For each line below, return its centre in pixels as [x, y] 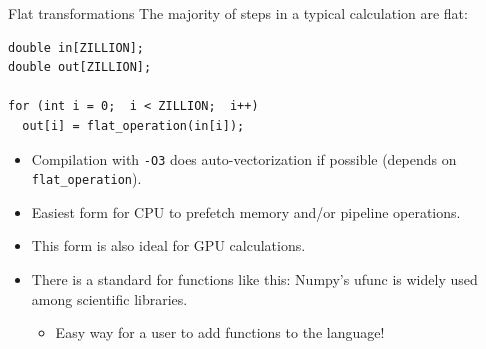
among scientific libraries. [109, 298]
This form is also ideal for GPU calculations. [168, 245]
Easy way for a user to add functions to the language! [220, 332]
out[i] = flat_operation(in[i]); [133, 125]
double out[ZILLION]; [80, 67]
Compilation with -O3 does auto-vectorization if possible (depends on [244, 158]
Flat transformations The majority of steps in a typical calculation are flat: [238, 13]
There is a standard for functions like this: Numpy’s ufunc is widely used [254, 279]
